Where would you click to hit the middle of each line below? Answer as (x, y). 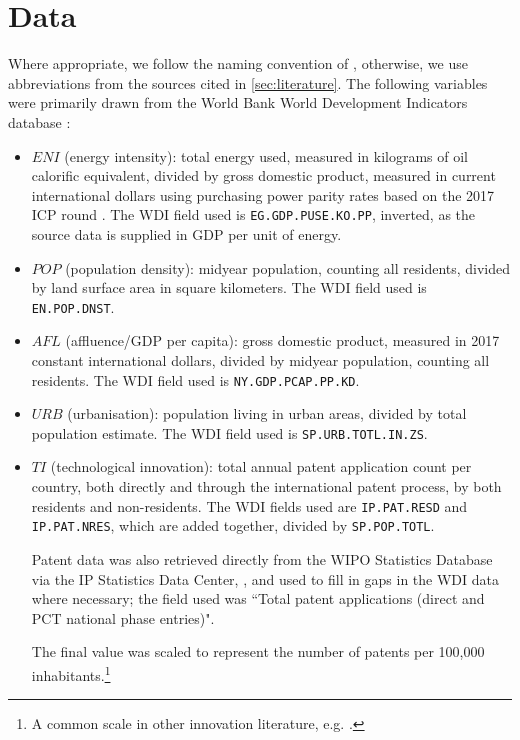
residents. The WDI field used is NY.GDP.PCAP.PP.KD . (195, 379)
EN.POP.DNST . (73, 306)
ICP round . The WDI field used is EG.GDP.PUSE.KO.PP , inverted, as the (253, 214)
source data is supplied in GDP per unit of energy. (186, 233)
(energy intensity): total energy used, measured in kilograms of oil (266, 155)
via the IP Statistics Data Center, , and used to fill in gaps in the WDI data (265, 578)
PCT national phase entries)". (123, 617)
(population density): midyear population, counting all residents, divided (288, 267)
